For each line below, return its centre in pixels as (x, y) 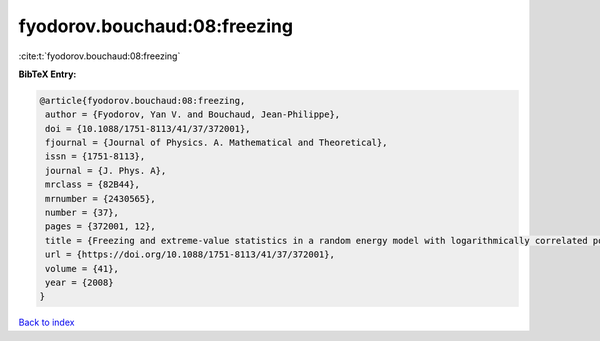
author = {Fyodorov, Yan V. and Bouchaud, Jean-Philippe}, (193, 114)
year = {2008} (79, 282)
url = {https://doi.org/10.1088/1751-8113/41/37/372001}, (190, 254)
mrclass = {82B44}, (92, 184)
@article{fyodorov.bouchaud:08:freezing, (142, 100)
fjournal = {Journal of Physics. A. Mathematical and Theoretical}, (216, 143)
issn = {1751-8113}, (95, 156)
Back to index (46, 322)
